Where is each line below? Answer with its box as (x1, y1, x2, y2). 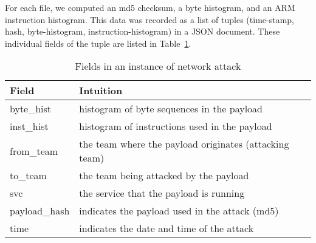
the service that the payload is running (79, 186, 245, 200)
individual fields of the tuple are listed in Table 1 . (5, 36, 191, 49)
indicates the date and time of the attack (79, 221, 254, 236)
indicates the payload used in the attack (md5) (79, 204, 279, 218)
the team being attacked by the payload (79, 168, 249, 183)
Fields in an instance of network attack (75, 59, 241, 74)
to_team (10, 168, 47, 183)
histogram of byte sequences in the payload (79, 101, 263, 116)
